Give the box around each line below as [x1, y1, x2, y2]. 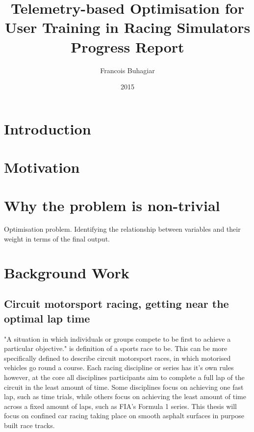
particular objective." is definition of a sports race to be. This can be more [4, 343, 228, 353]
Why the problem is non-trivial [4, 195, 220, 216]
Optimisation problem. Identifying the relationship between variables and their [4, 224, 241, 234]
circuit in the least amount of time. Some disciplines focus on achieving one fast [4, 381, 244, 392]
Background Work [4, 262, 129, 282]
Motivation [4, 157, 80, 177]
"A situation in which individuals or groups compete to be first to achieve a [4, 333, 231, 344]
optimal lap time [4, 310, 90, 325]
